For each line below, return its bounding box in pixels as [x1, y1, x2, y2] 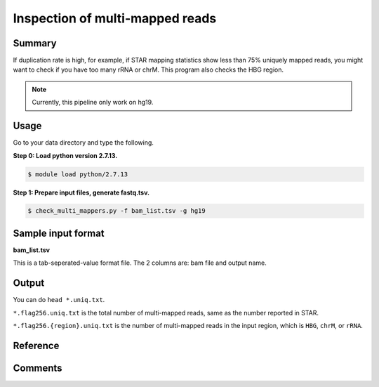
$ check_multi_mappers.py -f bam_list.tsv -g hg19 [27, 207, 206, 215]
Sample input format [13, 227, 105, 239]
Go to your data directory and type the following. [13, 138, 154, 147]
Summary [13, 37, 57, 49]
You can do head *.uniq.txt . [13, 296, 105, 304]
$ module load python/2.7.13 [27, 170, 128, 178]
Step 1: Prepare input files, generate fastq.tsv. [13, 188, 150, 197]
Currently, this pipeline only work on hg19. [32, 98, 154, 107]
